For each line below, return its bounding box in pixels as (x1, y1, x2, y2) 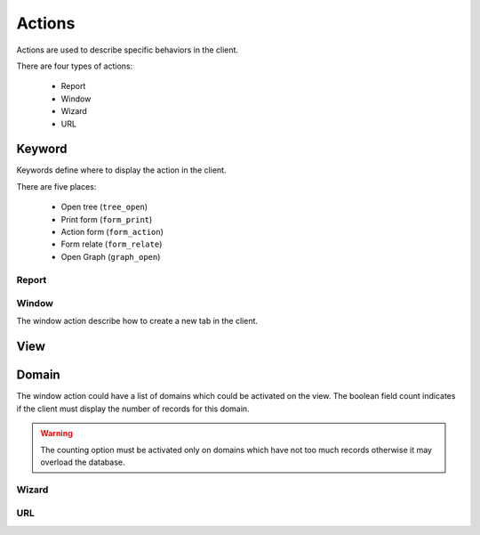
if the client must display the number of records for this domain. (16, 403, 250, 414)
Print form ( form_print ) (60, 214, 153, 224)
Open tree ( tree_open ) (60, 201, 148, 213)
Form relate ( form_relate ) (60, 239, 163, 249)
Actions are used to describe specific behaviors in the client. (16, 45, 239, 55)
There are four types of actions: (16, 61, 133, 71)
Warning (40, 428, 73, 439)
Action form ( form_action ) (60, 226, 164, 237)
